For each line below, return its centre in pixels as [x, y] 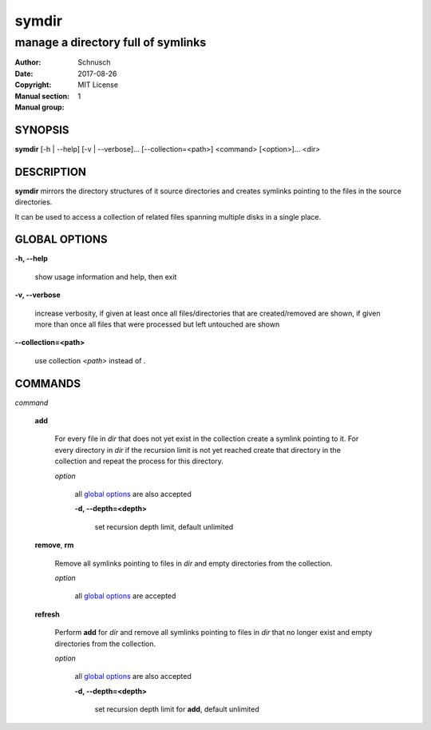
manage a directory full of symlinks [111, 42]
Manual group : [40, 107]
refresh [47, 614]
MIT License [98, 85]
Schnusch [94, 62]
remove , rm [54, 545]
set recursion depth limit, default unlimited [164, 526]
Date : [24, 73]
